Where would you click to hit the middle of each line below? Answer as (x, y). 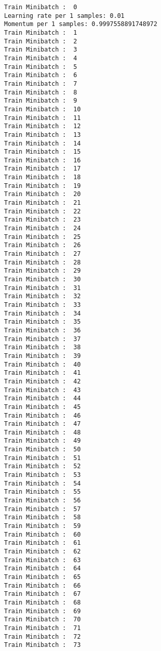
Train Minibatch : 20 (43, 194)
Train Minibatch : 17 (43, 169)
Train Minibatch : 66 (43, 585)
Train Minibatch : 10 (43, 109)
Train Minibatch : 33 (43, 305)
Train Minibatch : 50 (43, 450)
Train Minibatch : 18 (43, 177)
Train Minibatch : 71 (43, 628)
